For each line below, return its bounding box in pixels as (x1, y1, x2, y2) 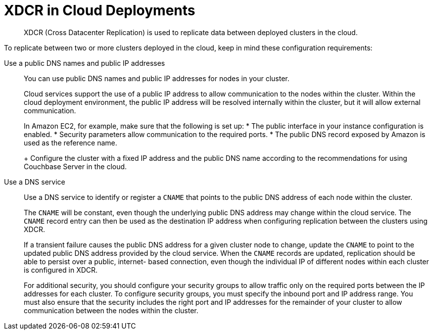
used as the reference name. (24, 138, 117, 147)
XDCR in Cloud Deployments (4, 2, 195, 19)
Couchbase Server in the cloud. (24, 162, 127, 171)
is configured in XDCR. (24, 265, 98, 274)
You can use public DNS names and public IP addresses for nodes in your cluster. (24, 74, 289, 83)
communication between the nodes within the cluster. (24, 306, 198, 315)
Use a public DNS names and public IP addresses (4, 58, 165, 67)
